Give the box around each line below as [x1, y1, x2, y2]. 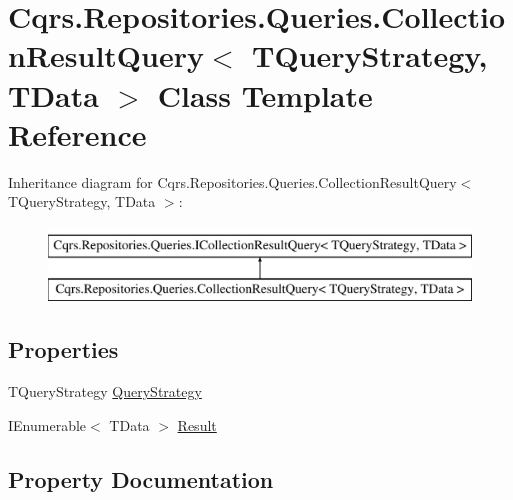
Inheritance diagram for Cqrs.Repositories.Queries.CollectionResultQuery [8, 171, 457, 192]
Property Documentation [8, 463, 274, 494]
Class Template [157, 74, 373, 115]
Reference [8, 113, 147, 154]
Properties [8, 334, 119, 365]
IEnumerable [8, 414, 87, 435]
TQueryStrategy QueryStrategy [8, 381, 202, 402]
